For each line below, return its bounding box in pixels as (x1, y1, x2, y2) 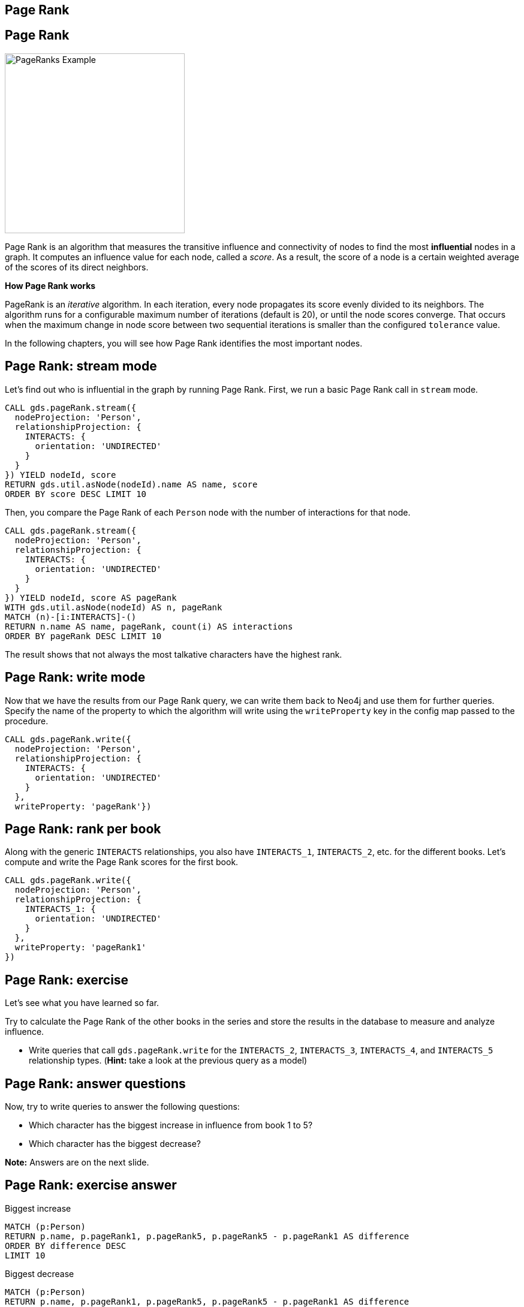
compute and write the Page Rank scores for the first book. (5, 857, 239, 868)
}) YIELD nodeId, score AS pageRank (5, 592, 177, 603)
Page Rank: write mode (5, 670, 146, 685)
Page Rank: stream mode (5, 359, 157, 374)
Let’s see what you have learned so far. (5, 998, 159, 1008)
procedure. (5, 715, 49, 726)
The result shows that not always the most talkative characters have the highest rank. (5, 649, 342, 659)
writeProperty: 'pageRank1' (14, 942, 147, 953)
